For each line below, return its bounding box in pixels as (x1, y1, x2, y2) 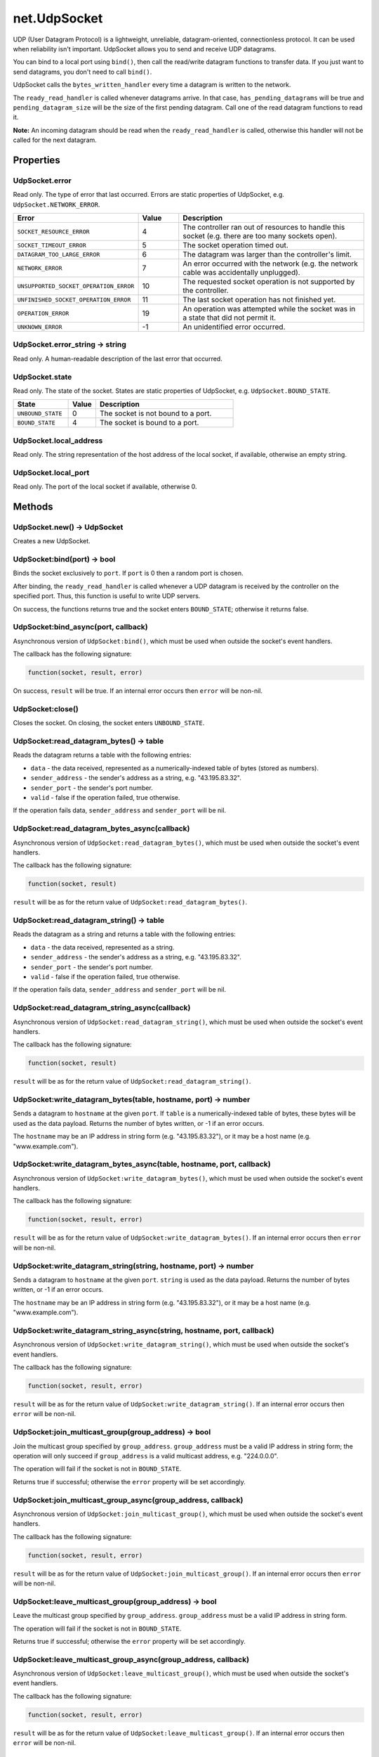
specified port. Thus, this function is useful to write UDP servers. (13, 592, 201, 600)
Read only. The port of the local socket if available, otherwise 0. (13, 482, 197, 491)
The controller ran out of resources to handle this (182, 222, 345, 232)
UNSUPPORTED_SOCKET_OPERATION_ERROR (17, 282, 135, 290)
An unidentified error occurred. (182, 322, 286, 332)
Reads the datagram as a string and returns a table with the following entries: (13, 930, 237, 938)
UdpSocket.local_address (13, 436, 103, 446)
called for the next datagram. (13, 136, 98, 144)
